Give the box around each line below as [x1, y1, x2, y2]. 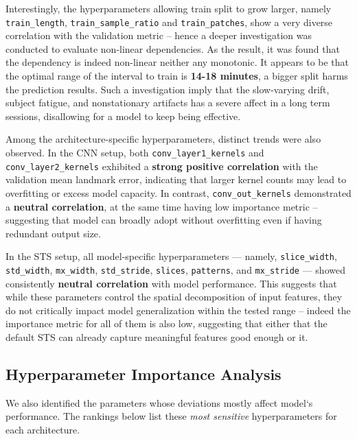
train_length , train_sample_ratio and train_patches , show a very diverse [5, 14, 333, 29]
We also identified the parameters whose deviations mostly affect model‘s [5, 395, 313, 410]
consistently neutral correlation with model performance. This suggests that [5, 276, 337, 290]
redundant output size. [5, 226, 101, 240]
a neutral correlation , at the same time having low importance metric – [5, 199, 318, 213]
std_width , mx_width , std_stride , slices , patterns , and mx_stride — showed [5, 263, 345, 276]
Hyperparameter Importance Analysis [5, 364, 281, 385]
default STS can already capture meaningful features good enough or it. [5, 330, 308, 344]
